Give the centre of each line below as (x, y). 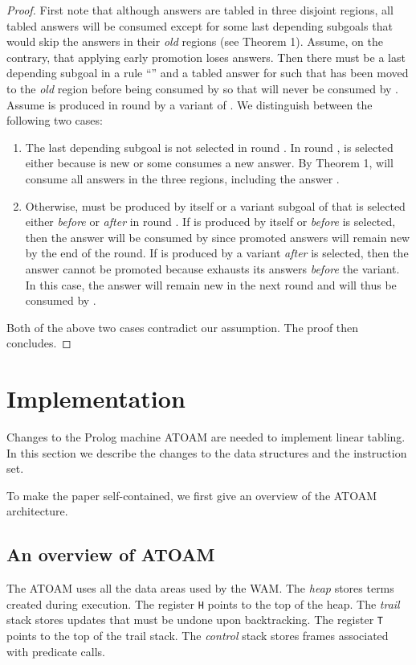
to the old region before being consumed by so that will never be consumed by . (203, 88)
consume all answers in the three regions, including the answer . (182, 178)
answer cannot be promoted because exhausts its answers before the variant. (212, 268)
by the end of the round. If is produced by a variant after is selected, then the (217, 253)
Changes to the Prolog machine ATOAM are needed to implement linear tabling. (206, 437)
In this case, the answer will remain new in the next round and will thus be (211, 284)
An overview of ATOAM (111, 554)
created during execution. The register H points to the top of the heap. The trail (203, 603)
